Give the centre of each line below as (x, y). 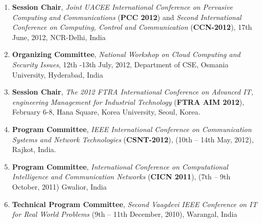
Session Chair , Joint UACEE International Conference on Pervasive (123, 7)
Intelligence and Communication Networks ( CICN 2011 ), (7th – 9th (121, 176)
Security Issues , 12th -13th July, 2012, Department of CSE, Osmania (120, 64)
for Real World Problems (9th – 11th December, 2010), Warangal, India (125, 214)
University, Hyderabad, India (57, 74)
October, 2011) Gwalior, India (59, 186)
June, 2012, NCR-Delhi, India (59, 37)
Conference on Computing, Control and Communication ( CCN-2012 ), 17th (132, 27)
